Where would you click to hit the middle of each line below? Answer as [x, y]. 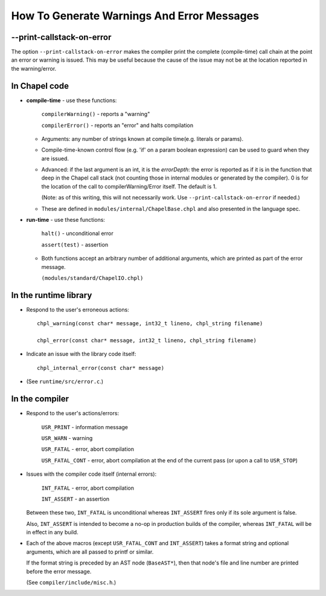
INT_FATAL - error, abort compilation [88, 488]
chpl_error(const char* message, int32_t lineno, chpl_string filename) [147, 341]
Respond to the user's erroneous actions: [78, 309]
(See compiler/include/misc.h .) [71, 583]
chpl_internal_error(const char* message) [101, 368]
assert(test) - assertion [75, 244]
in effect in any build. [52, 533]
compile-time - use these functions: [72, 100]
